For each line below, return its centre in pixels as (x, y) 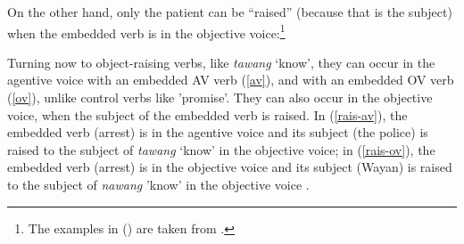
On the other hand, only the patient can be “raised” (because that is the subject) (230, 12)
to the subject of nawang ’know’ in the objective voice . (158, 184)
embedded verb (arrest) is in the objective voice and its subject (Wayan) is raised (230, 167)
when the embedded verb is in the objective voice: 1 (146, 31)
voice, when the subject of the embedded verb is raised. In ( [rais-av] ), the (207, 114)
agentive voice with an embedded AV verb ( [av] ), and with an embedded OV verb (231, 80)
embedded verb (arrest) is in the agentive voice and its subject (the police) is (218, 132)
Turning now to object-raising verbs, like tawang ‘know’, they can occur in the (221, 62)
